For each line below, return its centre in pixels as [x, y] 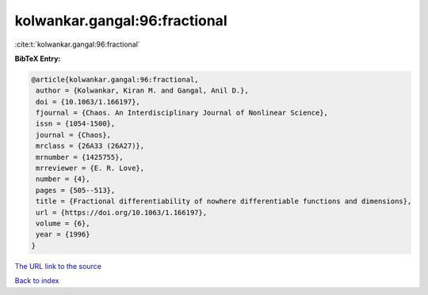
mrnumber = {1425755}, [80, 157]
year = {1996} [63, 234]
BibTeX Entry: [38, 59]
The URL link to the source [58, 266]
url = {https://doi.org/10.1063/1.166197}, [122, 212]
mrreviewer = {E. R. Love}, [90, 168]
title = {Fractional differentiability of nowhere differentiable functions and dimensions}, [224, 201]
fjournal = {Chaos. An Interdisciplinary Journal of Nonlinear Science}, [182, 113]
